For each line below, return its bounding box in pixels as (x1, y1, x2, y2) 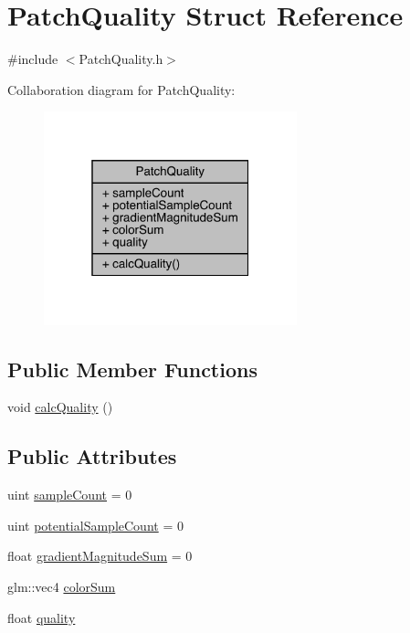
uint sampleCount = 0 (7, 485, 132, 504)
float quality (7, 607, 76, 627)
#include (7, 49, 58, 69)
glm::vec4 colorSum (7, 576, 116, 596)
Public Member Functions (7, 354, 258, 383)
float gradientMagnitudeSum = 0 (7, 546, 193, 565)
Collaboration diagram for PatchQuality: (7, 79, 236, 99)
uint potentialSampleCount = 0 (7, 515, 184, 534)
